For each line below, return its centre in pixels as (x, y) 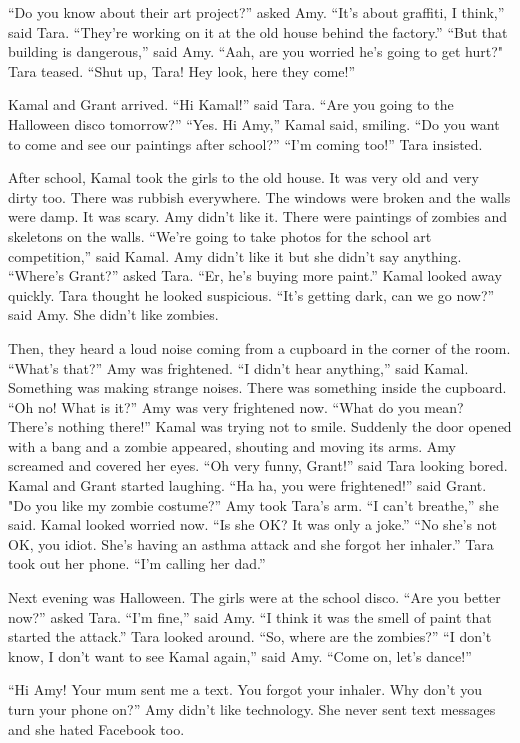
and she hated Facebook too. (96, 728)
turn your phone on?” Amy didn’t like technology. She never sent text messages (252, 709)
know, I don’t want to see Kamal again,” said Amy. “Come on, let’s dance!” (240, 655)
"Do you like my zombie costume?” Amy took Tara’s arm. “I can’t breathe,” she (253, 504)
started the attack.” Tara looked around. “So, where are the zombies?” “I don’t (250, 636)
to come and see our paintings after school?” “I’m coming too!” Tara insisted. (245, 143)
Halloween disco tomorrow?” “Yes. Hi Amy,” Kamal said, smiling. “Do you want (254, 123)
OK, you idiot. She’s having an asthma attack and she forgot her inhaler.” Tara (251, 543)
